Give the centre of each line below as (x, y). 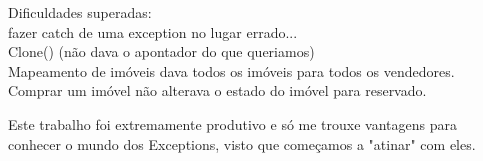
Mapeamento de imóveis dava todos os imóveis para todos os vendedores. (231, 70)
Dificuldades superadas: (80, 12)
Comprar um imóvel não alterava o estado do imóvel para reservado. (217, 90)
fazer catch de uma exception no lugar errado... (153, 31)
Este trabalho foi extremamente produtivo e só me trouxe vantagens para (232, 123)
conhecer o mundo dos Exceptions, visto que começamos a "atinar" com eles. (242, 143)
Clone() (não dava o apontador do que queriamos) (161, 51)
